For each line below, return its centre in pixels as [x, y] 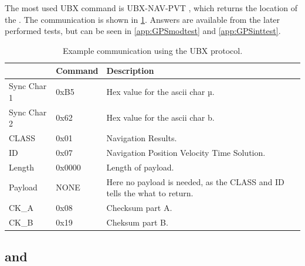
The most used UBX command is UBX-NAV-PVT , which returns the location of [151, 8]
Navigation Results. [142, 138]
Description [130, 71]
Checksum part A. [139, 208]
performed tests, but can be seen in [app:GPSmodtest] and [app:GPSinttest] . [143, 31]
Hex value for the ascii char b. [160, 117]
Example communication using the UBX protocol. [152, 50]
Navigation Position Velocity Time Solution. [186, 152]
